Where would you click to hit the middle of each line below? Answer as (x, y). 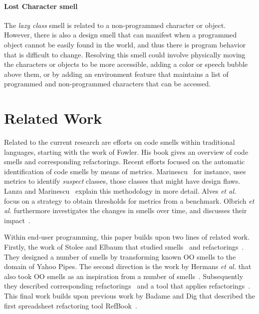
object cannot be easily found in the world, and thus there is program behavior (125, 44)
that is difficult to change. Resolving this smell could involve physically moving (125, 54)
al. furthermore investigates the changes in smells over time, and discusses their (126, 210)
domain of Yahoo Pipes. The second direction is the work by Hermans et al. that (128, 266)
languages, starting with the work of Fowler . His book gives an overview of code (126, 152)
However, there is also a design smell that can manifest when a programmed (121, 35)
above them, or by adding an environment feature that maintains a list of (116, 74)
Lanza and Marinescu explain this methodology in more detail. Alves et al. (120, 191)
